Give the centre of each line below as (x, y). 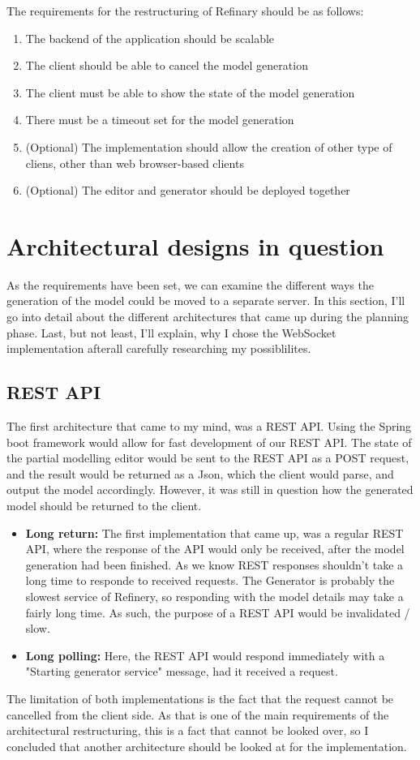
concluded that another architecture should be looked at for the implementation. (207, 746)
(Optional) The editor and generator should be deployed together (188, 190)
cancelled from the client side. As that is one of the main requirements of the (198, 714)
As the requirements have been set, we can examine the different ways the (190, 284)
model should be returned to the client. (104, 506)
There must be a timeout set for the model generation (160, 120)
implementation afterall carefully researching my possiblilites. (159, 348)
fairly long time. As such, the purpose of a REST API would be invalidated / (218, 612)
